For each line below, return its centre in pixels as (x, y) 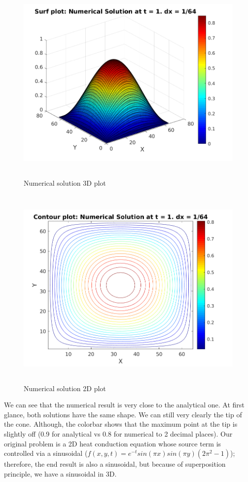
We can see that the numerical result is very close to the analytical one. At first (124, 405)
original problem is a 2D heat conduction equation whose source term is (113, 443)
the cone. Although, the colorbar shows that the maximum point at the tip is (121, 424)
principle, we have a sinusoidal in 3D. (60, 473)
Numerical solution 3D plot (65, 182)
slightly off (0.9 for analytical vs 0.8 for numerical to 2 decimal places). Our (118, 434)
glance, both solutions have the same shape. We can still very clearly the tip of (123, 414)
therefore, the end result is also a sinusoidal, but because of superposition (115, 464)
